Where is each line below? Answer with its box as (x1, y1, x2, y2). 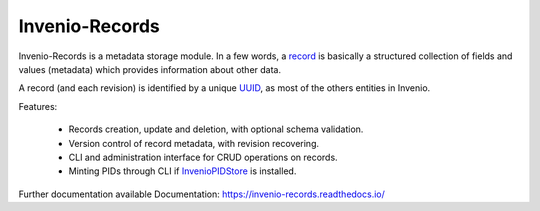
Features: (18, 100, 58, 112)
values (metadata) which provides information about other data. (18, 63, 282, 75)
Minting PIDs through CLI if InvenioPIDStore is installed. (68, 165, 297, 177)
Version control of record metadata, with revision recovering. (68, 137, 320, 149)
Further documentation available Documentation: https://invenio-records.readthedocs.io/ (18, 188, 385, 200)
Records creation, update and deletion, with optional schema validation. (68, 123, 364, 135)
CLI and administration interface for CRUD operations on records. (68, 151, 339, 163)
